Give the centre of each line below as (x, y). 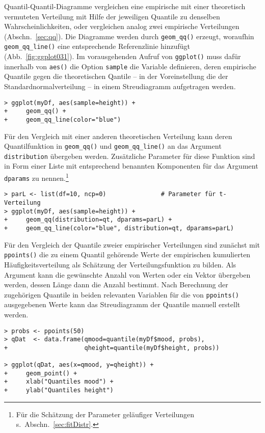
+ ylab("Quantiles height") (59, 390)
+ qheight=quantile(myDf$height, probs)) (112, 348)
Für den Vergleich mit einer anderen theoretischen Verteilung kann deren (118, 136)
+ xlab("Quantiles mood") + (59, 382)
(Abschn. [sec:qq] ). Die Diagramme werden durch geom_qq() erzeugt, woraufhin (129, 36)
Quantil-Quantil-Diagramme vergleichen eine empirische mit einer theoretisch (125, 6)
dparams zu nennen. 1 (36, 177)
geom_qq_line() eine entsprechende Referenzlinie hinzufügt (97, 46)
